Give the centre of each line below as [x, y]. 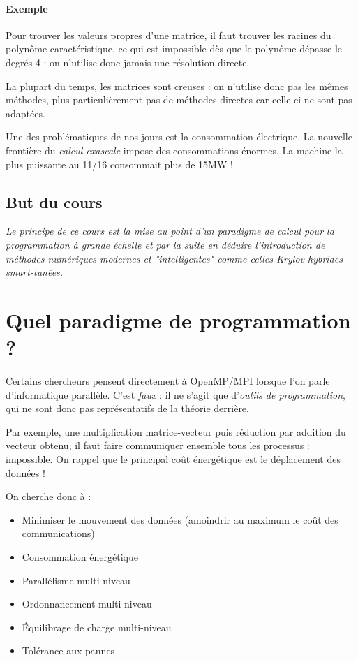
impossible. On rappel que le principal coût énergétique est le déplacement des [173, 459]
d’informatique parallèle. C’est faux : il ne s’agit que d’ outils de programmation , [176, 394]
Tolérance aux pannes [68, 650]
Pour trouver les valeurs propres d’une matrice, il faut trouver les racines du [169, 35]
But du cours [54, 201]
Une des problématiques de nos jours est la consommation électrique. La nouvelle [179, 137]
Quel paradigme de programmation [178, 319]
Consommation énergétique [80, 556]
